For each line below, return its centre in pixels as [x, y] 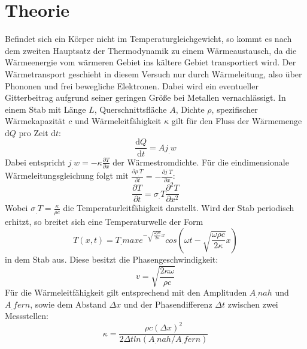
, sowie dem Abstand [68, 304]
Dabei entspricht [35, 162]
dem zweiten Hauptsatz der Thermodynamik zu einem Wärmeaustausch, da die [151, 50]
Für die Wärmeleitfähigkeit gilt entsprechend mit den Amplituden [126, 292]
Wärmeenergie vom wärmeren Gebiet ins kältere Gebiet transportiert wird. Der [151, 62]
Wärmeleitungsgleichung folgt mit [67, 175]
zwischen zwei [253, 304]
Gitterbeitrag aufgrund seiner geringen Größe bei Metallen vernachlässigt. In [145, 97]
